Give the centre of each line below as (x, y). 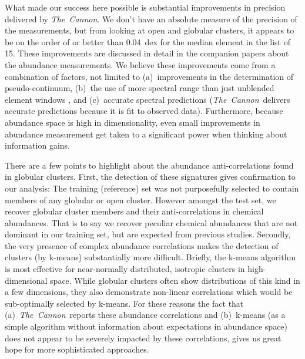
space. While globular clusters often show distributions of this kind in (175, 280)
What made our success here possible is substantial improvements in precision (145, 7)
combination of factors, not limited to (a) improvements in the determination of (149, 76)
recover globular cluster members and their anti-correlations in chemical (134, 211)
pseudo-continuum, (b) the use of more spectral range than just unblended (140, 88)
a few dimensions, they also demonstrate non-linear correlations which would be (149, 292)
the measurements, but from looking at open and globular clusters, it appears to (150, 30)
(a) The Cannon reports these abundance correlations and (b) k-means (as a (145, 315)
